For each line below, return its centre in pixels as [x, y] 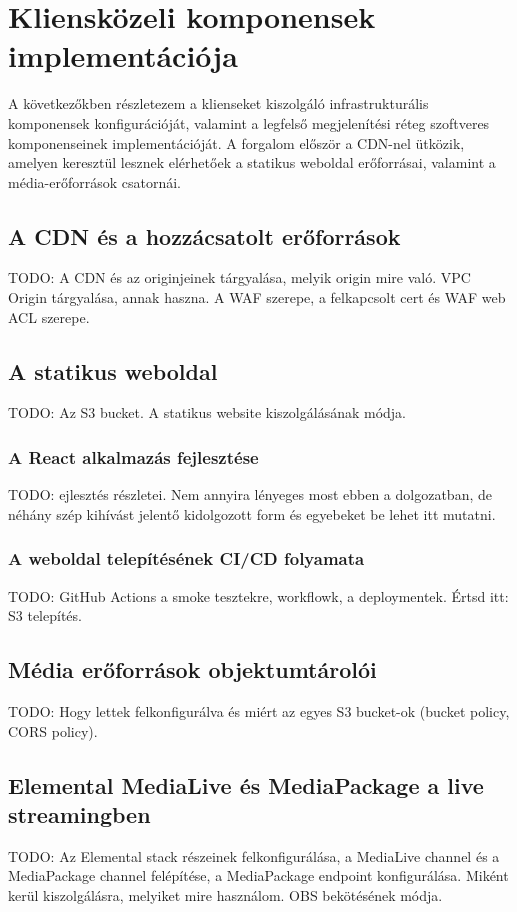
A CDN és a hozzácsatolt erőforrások [204, 235]
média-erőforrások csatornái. [94, 181]
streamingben [79, 814]
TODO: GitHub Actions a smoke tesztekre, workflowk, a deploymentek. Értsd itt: [258, 595]
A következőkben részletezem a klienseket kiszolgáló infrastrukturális [218, 103]
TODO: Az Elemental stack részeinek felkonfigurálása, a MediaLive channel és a [254, 855]
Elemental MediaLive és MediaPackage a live [246, 784]
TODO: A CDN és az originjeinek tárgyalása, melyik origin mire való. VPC [239, 277]
